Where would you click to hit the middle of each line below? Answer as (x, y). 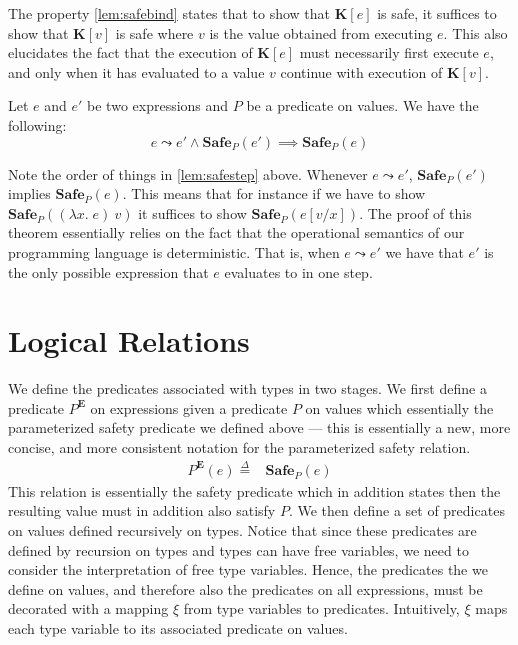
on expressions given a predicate (189, 407)
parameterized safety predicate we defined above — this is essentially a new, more (259, 427)
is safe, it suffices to (437, 13)
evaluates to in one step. (298, 271)
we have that (424, 251)
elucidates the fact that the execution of (130, 52)
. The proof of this (415, 212)
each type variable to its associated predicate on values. (178, 628)
